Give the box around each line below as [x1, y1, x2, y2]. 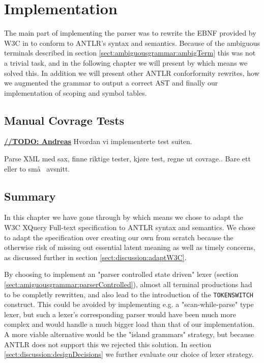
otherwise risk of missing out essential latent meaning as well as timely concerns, [4, 242, 255, 253]
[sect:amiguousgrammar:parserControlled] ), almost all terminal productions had [4, 279, 252, 290]
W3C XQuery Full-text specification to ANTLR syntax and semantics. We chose [4, 222, 255, 233]
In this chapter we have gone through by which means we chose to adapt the [4, 212, 243, 222]
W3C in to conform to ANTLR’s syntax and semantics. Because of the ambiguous [4, 37, 260, 48]
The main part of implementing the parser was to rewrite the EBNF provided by [4, 27, 256, 38]
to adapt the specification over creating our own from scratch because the [4, 232, 233, 242]
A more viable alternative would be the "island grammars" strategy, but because [4, 329, 254, 340]
